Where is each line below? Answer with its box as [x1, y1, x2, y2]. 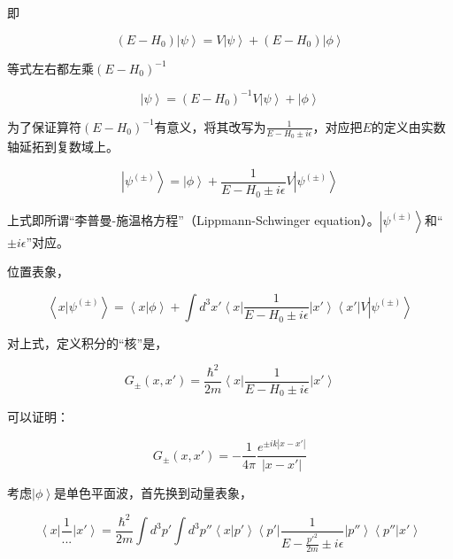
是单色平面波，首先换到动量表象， [53, 483, 252, 501]
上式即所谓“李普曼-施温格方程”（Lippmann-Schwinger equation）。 [7, 210, 380, 229]
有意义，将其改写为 [154, 117, 266, 136]
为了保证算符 [7, 117, 81, 136]
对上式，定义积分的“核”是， [7, 333, 168, 352]
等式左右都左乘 [7, 58, 94, 77]
